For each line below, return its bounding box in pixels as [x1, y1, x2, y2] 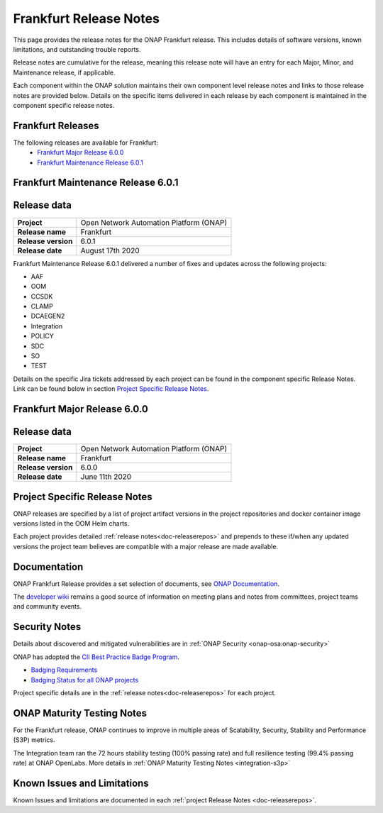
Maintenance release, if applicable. [13, 68, 116, 77]
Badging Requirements [30, 665, 98, 674]
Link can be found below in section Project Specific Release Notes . [13, 385, 209, 393]
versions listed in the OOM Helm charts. [13, 519, 130, 528]
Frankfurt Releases [13, 119, 99, 131]
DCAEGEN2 [30, 312, 65, 321]
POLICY [30, 332, 55, 341]
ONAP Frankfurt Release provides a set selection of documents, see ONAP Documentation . [13, 579, 280, 588]
